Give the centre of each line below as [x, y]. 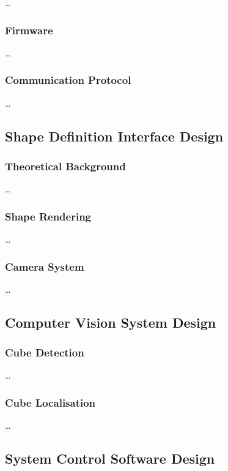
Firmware [29, 30]
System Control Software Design [110, 458]
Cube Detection [45, 352]
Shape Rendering [48, 216]
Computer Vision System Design [111, 322]
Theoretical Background [65, 166]
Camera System [45, 266]
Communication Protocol [68, 80]
